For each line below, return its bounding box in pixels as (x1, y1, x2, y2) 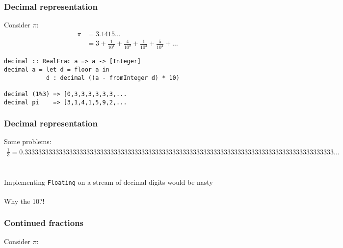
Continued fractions (4, 217, 84, 229)
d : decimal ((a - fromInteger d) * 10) (46, 74, 180, 81)
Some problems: (4, 136, 52, 147)
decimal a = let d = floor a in (4, 66, 109, 73)
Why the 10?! (4, 196, 45, 206)
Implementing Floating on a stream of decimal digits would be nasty (4, 176, 213, 187)
